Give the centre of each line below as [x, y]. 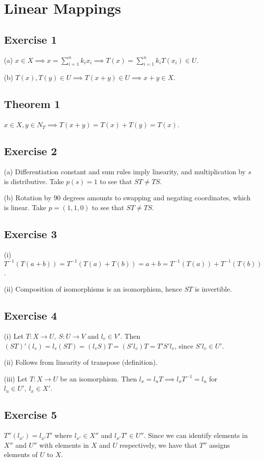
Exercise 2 [30, 151]
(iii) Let [16, 378]
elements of [21, 454]
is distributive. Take [34, 181]
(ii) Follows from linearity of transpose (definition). [81, 362]
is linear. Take [25, 207]
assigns [220, 445]
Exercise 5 [30, 415]
